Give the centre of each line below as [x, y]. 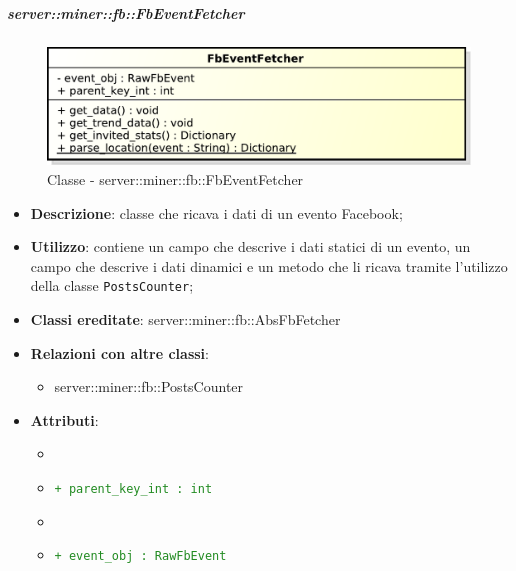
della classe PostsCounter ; [112, 285]
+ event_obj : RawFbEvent [140, 556]
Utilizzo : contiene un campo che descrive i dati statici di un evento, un [250, 246]
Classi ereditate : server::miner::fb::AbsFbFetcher [185, 319]
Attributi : [64, 419]
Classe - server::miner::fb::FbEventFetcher [175, 178]
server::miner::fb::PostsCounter [149, 386]
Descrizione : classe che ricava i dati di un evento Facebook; [216, 212]
